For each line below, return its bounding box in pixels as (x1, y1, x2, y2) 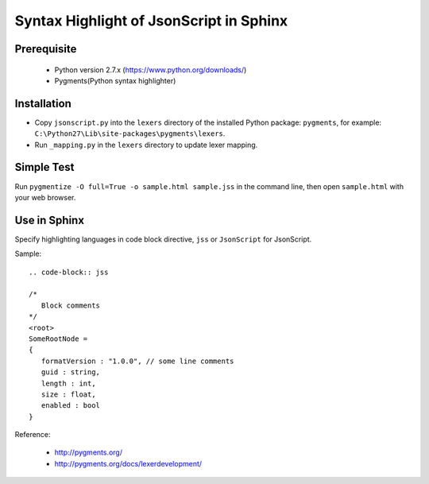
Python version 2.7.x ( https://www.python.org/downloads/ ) (54, 64, 247, 75)
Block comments (41, 300, 101, 310)
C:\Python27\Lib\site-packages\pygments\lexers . (34, 129, 226, 138)
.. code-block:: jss (29, 267, 109, 277)
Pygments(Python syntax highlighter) (54, 76, 176, 85)
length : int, (41, 378, 96, 388)
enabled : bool (41, 401, 101, 410)
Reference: (14, 430, 51, 439)
